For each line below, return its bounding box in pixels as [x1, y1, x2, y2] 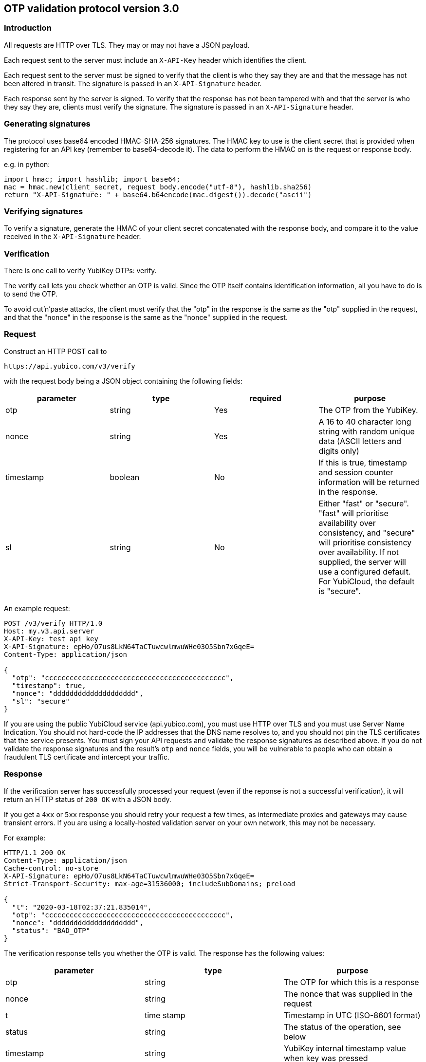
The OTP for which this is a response [283, 977, 419, 987]
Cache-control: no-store [4, 864, 98, 872]
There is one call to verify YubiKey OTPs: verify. [4, 266, 157, 275]
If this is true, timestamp [318, 457, 407, 467]
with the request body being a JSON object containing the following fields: [4, 376, 242, 385]
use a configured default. [318, 566, 411, 577]
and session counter [318, 467, 393, 477]
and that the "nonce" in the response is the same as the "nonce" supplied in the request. [4, 313, 288, 322]
